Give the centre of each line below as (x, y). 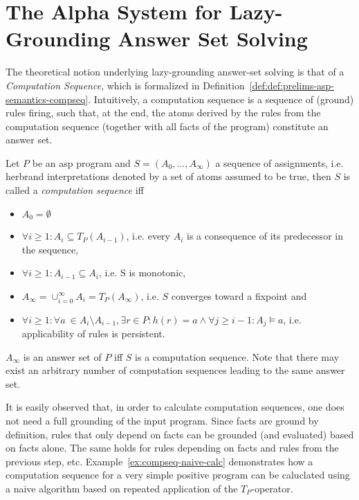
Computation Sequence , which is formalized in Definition (125, 85)
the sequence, (50, 249)
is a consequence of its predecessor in (265, 236)
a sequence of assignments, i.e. (279, 162)
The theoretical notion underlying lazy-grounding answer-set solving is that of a (175, 72)
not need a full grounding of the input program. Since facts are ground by (162, 421)
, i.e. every (148, 236)
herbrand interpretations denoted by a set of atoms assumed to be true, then (168, 176)
